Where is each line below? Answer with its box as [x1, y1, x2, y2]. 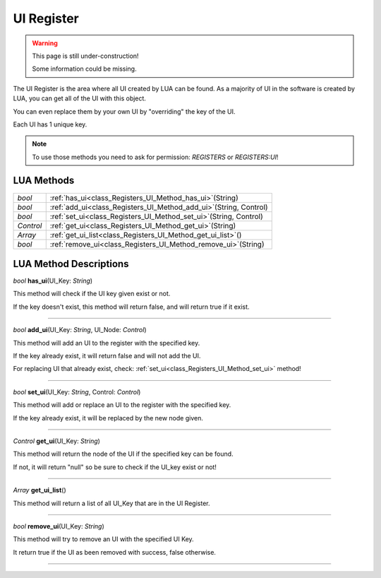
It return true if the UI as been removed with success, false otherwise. [13, 548, 217, 556]
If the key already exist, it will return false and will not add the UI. [13, 352, 201, 360]
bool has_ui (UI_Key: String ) [13, 276, 93, 285]
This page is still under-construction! [32, 52, 139, 60]
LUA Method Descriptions [13, 258, 129, 270]
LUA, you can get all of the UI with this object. [13, 94, 146, 102]
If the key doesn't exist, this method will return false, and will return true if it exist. [13, 302, 250, 311]
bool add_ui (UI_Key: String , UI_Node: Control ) [13, 326, 147, 334]
